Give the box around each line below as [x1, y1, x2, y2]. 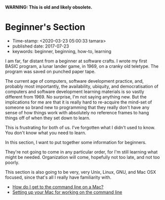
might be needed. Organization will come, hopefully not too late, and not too [5, 154, 160, 160]
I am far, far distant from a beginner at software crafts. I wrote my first [5, 58, 147, 64]
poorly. [5, 159, 20, 165]
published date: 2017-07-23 [12, 43, 69, 49]
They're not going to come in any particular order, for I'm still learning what [5, 149, 158, 155]
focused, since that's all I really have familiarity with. [5, 174, 112, 180]
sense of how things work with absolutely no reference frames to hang [5, 109, 149, 115]
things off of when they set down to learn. [5, 115, 90, 121]
